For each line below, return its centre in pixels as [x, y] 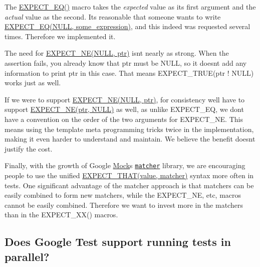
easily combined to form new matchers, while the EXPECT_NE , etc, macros [123, 195]
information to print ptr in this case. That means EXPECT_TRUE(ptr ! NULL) [129, 73]
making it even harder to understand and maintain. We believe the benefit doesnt [130, 139]
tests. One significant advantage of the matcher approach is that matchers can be [129, 185]
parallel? [27, 256]
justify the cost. [29, 148]
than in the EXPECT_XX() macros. [61, 215]
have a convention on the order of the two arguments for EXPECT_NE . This [124, 119]
